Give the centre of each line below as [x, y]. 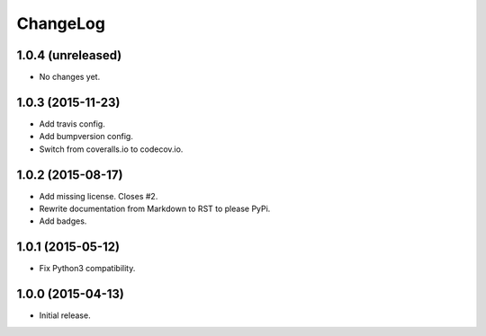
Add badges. [63, 221]
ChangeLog [61, 23]
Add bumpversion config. [86, 137]
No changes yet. [70, 77]
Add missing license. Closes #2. [99, 196]
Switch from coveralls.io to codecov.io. [111, 149]
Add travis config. [72, 124]
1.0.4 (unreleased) [69, 55]
